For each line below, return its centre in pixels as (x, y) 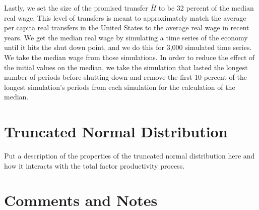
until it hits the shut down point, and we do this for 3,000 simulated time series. (128, 47)
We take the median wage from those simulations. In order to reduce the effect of (129, 57)
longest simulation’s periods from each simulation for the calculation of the (120, 87)
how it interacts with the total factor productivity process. (94, 165)
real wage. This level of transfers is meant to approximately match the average (125, 17)
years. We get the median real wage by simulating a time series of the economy (126, 37)
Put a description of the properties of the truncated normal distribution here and (129, 156)
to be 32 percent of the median (206, 8)
